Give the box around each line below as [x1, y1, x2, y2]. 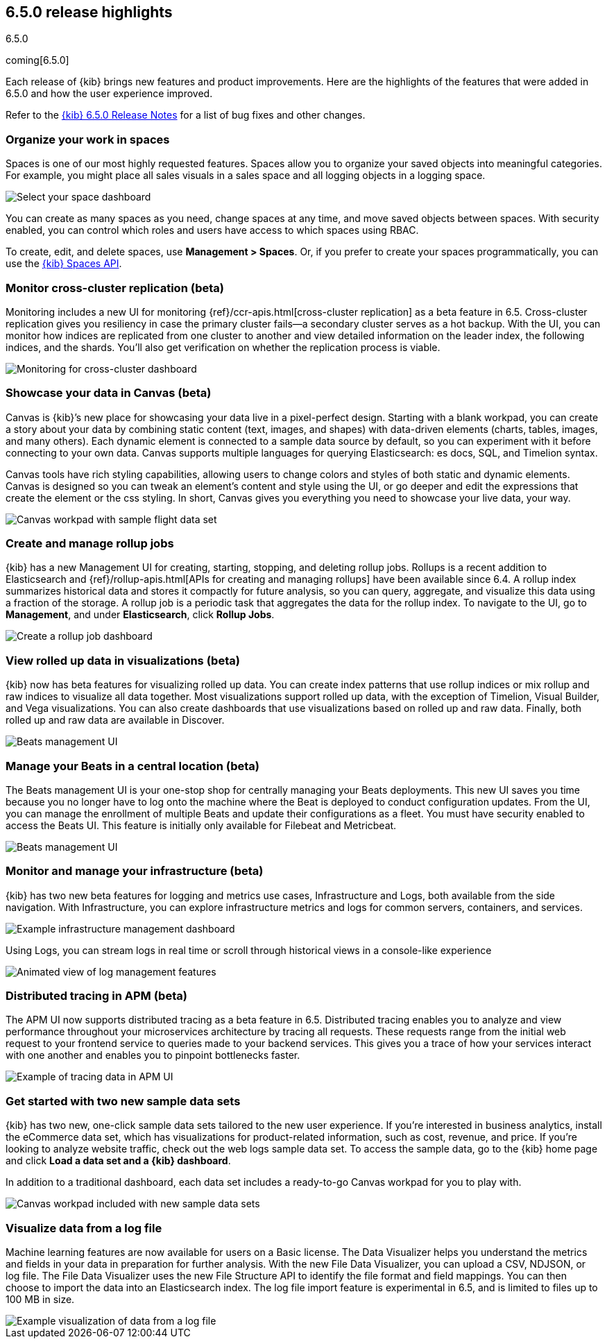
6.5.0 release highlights [6, 3, 173, 21]
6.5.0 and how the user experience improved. [6, 87, 213, 100]
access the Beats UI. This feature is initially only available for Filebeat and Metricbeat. [6, 819, 397, 831]
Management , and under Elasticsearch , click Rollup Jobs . [6, 609, 275, 621]
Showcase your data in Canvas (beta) [6, 386, 212, 400]
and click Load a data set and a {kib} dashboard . [6, 1155, 231, 1167]
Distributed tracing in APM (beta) [6, 989, 187, 1003]
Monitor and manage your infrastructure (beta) [6, 864, 264, 878]
